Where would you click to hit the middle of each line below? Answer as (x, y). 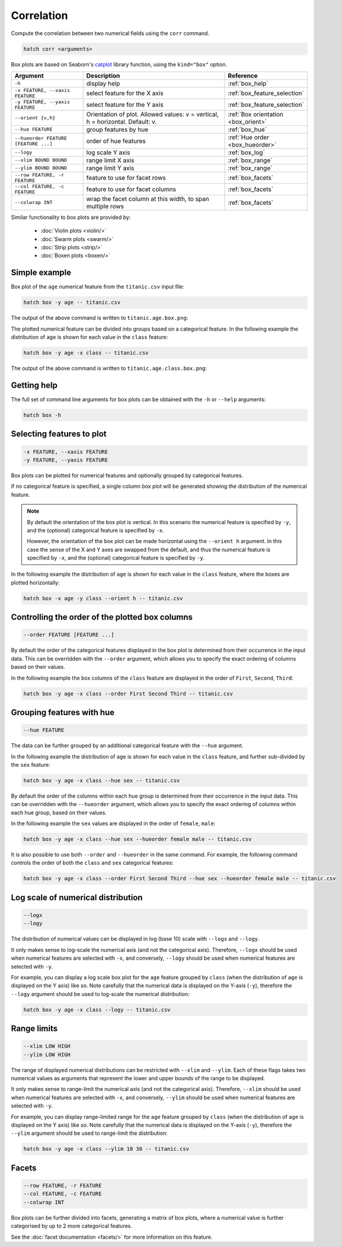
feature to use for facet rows (126, 177)
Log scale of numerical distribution (77, 897)
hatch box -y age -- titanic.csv (72, 302)
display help (103, 83)
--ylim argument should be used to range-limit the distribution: (90, 1133)
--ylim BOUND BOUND (41, 168)
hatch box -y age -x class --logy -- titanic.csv (97, 1010)
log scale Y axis (108, 153)
